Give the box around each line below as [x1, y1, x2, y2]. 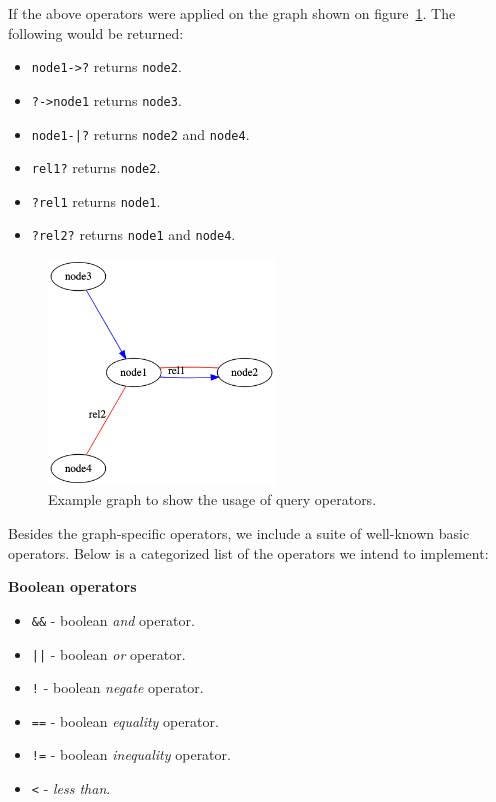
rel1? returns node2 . [31, 157, 161, 178]
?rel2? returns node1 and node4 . [31, 224, 236, 245]
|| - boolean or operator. [31, 643, 186, 664]
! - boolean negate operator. [31, 677, 204, 698]
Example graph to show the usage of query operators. [48, 489, 377, 510]
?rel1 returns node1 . [31, 190, 161, 211]
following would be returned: [8, 22, 184, 43]
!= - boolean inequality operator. [31, 744, 231, 765]
